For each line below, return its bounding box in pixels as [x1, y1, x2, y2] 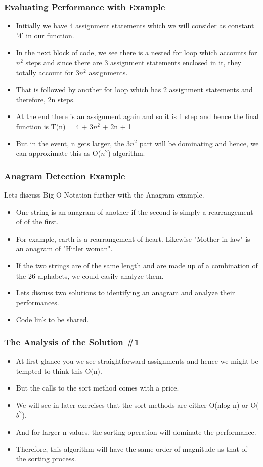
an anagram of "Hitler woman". [16, 243, 113, 254]
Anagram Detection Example [4, 169, 125, 182]
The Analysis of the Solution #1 [4, 335, 140, 348]
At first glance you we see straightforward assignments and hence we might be [16, 356, 258, 366]
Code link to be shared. [16, 314, 89, 325]
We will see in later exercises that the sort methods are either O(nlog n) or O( [16, 399, 259, 410]
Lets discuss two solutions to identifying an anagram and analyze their [16, 287, 235, 298]
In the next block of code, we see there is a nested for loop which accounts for [16, 47, 257, 58]
